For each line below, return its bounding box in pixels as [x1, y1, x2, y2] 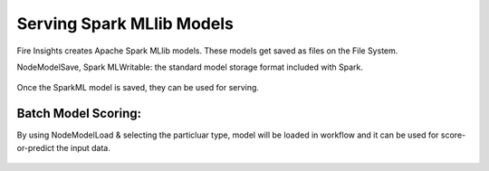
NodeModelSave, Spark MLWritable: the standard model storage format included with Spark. [16, 62, 364, 72]
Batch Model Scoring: [16, 106, 142, 121]
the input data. [55, 142, 110, 153]
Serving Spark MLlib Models [16, 14, 235, 33]
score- [440, 129, 466, 140]
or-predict [16, 142, 54, 153]
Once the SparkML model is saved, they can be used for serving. [16, 82, 260, 93]
